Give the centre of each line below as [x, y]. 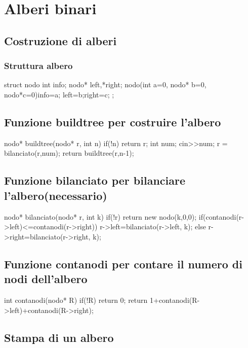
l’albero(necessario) [56, 195]
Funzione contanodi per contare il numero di [123, 264]
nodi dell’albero [46, 279]
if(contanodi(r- [221, 216]
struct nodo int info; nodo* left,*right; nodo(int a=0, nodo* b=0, [105, 84]
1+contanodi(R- [175, 300]
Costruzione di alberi [60, 40]
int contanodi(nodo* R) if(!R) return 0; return [76, 300]
